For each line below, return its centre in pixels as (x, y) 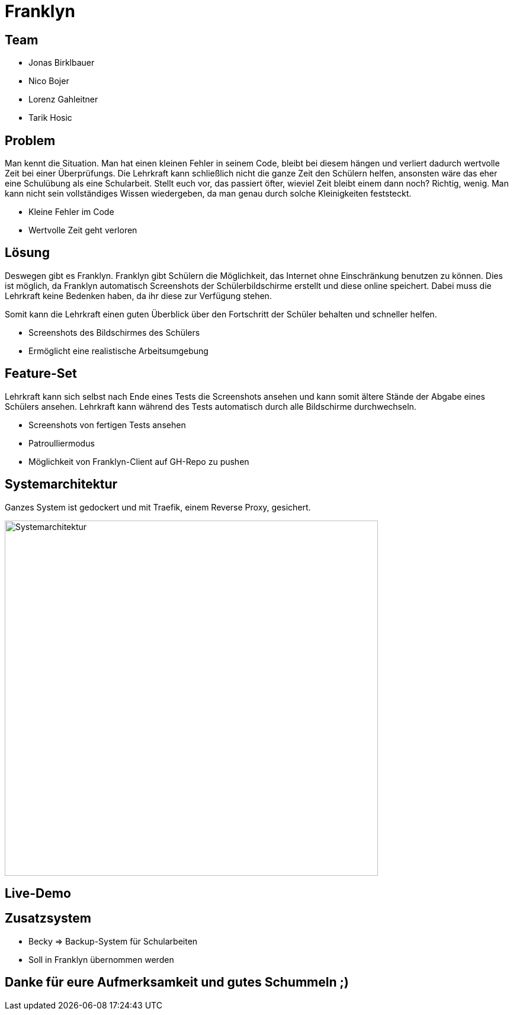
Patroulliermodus (62, 443)
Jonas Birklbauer (62, 63)
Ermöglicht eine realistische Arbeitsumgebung (118, 351)
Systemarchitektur (61, 484)
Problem (30, 140)
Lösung (27, 253)
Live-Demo (38, 893)
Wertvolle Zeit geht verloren (83, 230)
